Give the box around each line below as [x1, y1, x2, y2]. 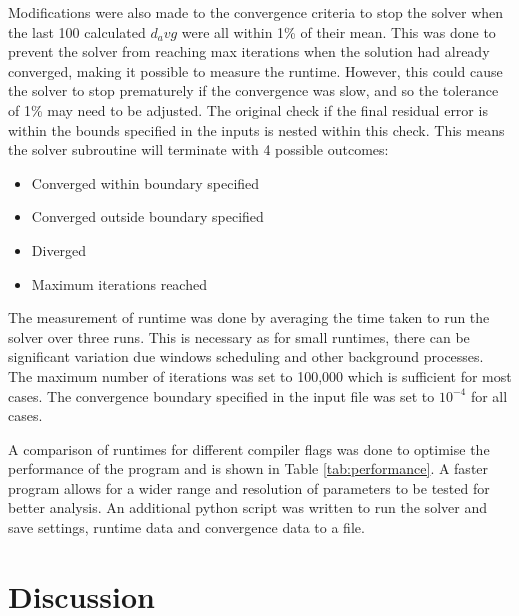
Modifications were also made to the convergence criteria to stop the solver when [8, 2, 504, 22]
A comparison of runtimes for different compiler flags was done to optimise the [8, 438, 490, 459]
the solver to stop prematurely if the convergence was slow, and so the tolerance [8, 80, 499, 101]
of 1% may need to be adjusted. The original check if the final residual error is [8, 99, 488, 120]
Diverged [31, 239, 87, 260]
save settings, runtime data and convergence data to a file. [8, 517, 365, 538]
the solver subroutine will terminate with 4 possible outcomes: [8, 139, 389, 160]
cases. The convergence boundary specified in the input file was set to [8, 385, 435, 406]
